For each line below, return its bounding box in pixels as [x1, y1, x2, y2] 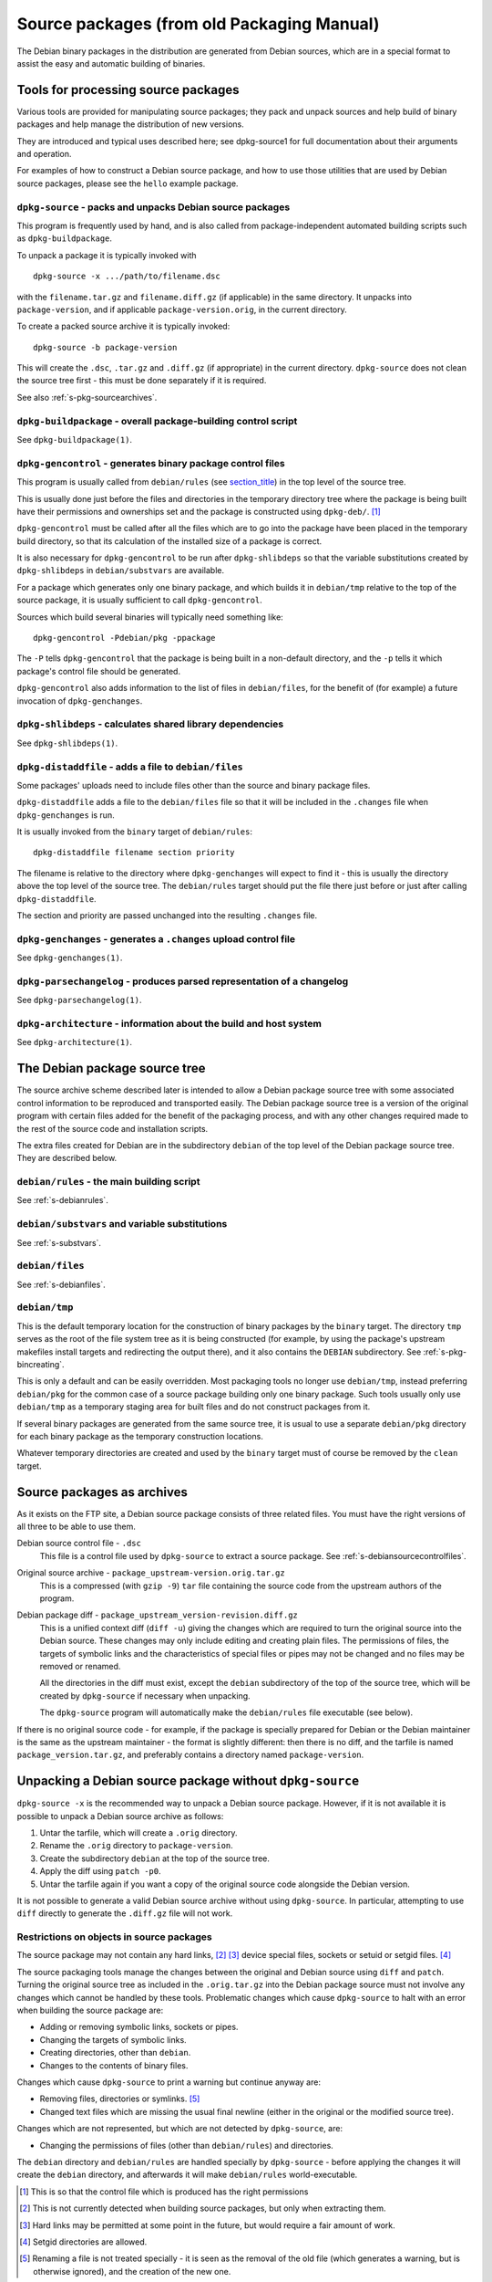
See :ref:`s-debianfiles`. [16, 1279, 106, 1290]
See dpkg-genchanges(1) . [16, 952, 123, 963]
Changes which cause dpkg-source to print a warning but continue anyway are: [16, 2077, 321, 2088]
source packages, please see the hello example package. [16, 178, 239, 189]
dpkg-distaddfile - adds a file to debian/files [16, 760, 243, 773]
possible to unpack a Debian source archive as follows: [16, 1810, 224, 1821]
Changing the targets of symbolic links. [39, 2034, 187, 2045]
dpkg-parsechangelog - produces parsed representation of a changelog [16, 975, 349, 988]
